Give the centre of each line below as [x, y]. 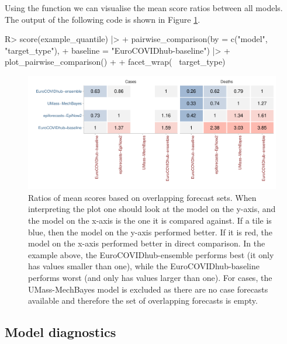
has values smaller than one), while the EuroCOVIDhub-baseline [144, 266]
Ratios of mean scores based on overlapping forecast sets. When [142, 197]
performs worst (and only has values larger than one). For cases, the [150, 277]
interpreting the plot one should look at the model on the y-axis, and [152, 209]
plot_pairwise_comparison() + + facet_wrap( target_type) [115, 62]
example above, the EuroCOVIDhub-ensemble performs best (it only [151, 254]
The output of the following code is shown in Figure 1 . [103, 19]
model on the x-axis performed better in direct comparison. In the [147, 243]
